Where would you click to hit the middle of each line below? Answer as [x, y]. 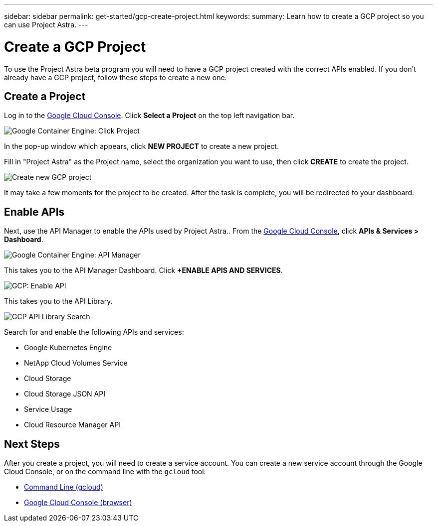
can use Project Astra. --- [46, 25]
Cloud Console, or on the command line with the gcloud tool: [105, 472]
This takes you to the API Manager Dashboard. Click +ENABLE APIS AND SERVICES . [143, 270]
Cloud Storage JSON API [65, 394]
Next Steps [32, 444]
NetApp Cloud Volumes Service [76, 363]
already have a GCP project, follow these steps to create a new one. [115, 77]
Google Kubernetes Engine [68, 348]
